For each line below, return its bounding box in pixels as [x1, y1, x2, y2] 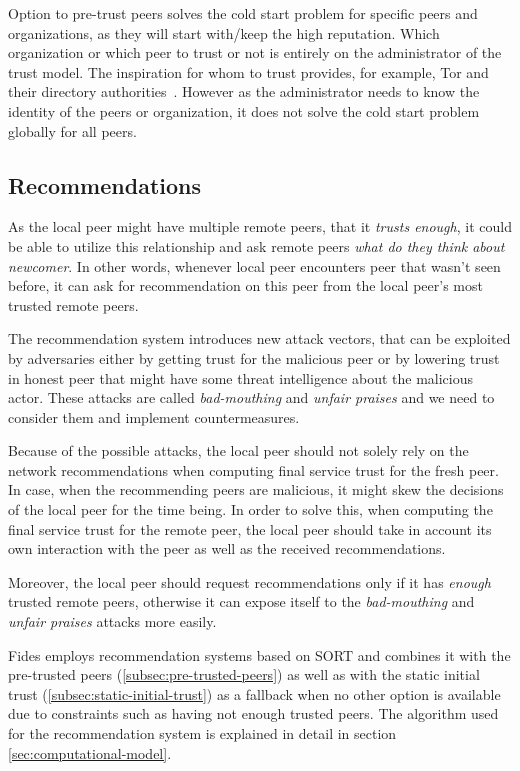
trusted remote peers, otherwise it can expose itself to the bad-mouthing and [8, 591, 475, 612]
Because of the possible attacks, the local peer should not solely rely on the [8, 440, 469, 461]
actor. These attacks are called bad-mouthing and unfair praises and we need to [8, 387, 495, 408]
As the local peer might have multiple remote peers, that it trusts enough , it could [8, 216, 512, 237]
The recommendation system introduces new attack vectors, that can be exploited [8, 328, 511, 349]
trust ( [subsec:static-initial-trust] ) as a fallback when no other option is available [8, 683, 501, 704]
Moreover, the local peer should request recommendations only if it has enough [8, 571, 491, 592]
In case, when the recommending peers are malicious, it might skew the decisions [8, 479, 504, 500]
